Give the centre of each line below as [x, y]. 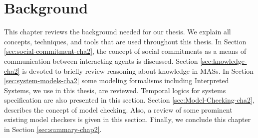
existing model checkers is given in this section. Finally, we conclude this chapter [128, 119]
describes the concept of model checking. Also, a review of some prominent [118, 109]
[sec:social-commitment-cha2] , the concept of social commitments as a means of [125, 51]
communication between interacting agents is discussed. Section [101, 61]
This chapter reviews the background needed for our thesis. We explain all [118, 32]
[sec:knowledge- [224, 61]
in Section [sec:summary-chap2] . [53, 129]
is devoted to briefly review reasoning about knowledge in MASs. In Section [138, 70]
